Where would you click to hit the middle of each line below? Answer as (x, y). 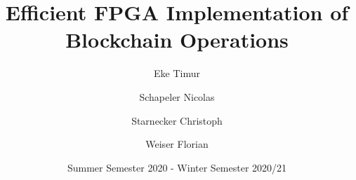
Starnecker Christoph (177, 120)
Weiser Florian (177, 144)
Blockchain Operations (177, 40)
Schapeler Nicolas (177, 96)
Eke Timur (177, 73)
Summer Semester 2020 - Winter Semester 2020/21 (177, 167)
